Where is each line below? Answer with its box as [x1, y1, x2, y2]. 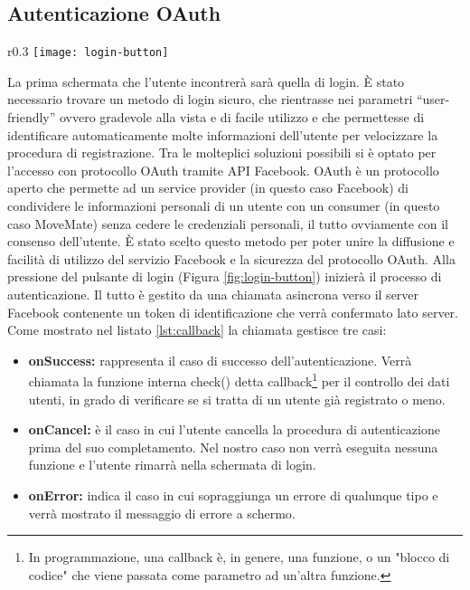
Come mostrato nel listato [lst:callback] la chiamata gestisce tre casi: [7, 320, 387, 339]
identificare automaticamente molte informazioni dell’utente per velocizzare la [7, 125, 438, 144]
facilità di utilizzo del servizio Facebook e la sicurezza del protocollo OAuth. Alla [7, 249, 456, 268]
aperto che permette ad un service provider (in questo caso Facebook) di [7, 178, 409, 197]
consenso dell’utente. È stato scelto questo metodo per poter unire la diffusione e [7, 232, 455, 251]
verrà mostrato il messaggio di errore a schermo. [28, 503, 296, 522]
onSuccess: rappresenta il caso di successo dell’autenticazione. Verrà [28, 350, 412, 369]
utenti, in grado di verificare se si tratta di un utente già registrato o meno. [28, 389, 446, 408]
